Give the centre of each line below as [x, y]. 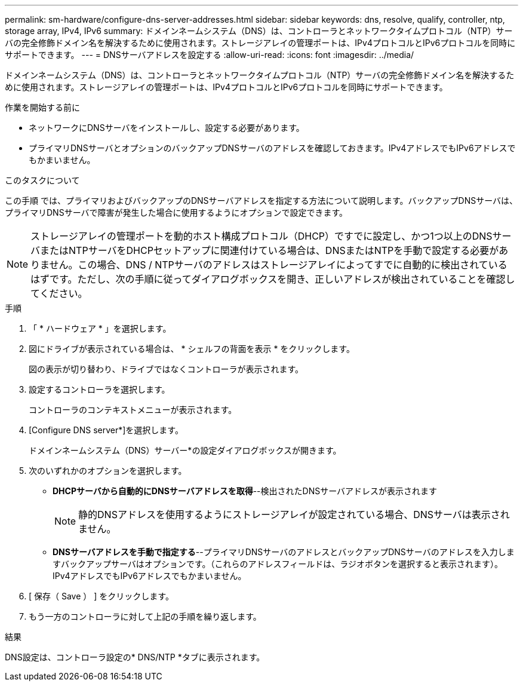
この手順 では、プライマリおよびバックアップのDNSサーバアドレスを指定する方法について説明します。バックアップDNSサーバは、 [261, 200]
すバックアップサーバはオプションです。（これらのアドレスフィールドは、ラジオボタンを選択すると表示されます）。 [278, 564]
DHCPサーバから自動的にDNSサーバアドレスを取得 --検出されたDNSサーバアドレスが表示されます [245, 491]
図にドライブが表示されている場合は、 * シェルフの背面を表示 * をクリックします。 [192, 349]
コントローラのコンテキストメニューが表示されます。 [133, 410]
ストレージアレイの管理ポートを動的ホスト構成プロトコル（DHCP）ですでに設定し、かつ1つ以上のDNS [261, 236]
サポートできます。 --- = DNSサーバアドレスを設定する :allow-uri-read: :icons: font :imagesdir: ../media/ [210, 55]
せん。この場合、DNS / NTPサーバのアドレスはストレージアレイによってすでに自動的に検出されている [278, 265]
